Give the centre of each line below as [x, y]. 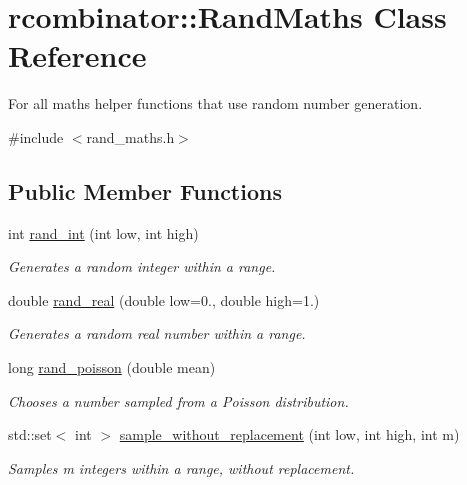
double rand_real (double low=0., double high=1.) [164, 299]
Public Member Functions [145, 190]
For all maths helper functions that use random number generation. [215, 103]
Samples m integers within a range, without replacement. [181, 467]
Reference [77, 55]
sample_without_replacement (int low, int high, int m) [289, 434]
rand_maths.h [130, 136]
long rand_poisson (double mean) [112, 367]
